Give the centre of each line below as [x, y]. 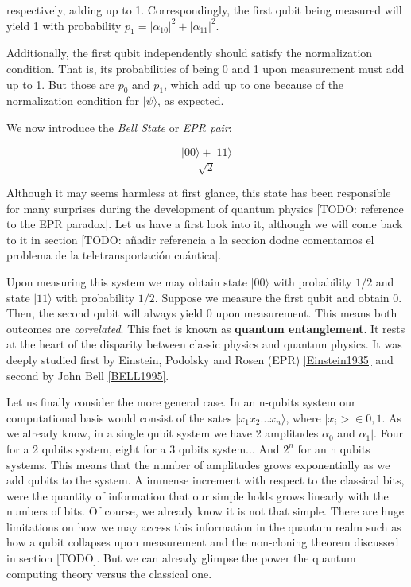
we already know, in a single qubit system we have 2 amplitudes [163, 433]
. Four [388, 433]
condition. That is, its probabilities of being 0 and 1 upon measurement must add [205, 68]
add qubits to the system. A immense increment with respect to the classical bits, [205, 480]
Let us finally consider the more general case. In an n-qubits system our [181, 402]
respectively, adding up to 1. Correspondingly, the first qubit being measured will [204, 10]
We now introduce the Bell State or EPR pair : [119, 127]
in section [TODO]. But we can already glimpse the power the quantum [181, 558]
